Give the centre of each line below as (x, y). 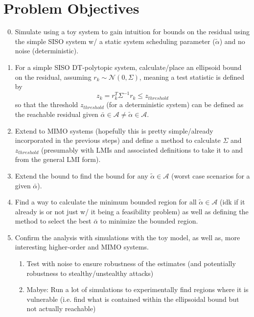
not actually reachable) (61, 308)
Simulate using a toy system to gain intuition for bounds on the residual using (132, 32)
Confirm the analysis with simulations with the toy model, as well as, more (127, 237)
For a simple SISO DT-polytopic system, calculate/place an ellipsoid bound (128, 67)
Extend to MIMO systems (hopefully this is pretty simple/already (114, 130)
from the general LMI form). (58, 159)
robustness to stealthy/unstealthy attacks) (90, 273)
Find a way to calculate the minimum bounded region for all (106, 202)
